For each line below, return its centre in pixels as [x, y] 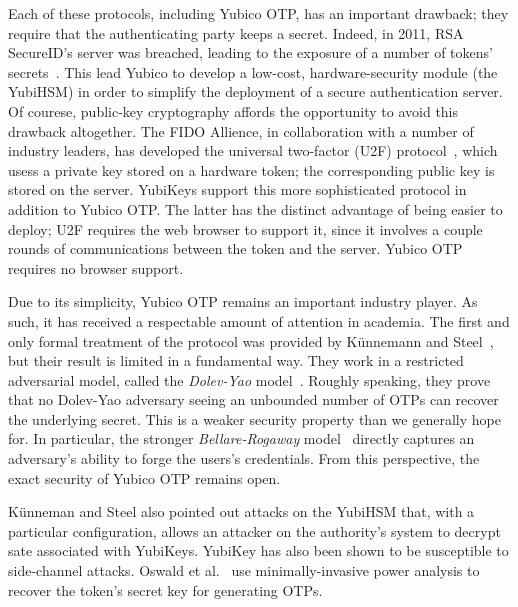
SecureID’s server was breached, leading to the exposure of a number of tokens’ [250, 52]
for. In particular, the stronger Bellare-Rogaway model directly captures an [241, 438]
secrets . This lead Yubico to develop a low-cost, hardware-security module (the [253, 71]
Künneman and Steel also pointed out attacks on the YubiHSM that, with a [241, 511]
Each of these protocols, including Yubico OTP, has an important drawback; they [258, 13]
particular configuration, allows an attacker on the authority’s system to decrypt [254, 530]
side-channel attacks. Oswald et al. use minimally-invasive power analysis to [244, 570]
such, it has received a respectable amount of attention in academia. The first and [259, 320]
